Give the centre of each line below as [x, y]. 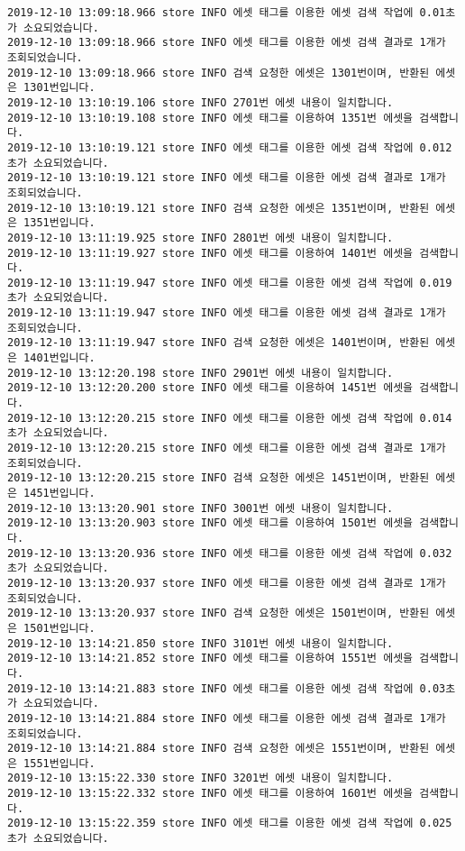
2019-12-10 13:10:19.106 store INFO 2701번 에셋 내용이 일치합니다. [201, 102]
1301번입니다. [59, 88]
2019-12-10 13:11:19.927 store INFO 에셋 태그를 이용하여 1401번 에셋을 [210, 253]
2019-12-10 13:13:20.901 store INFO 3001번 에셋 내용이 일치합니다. [201, 508]
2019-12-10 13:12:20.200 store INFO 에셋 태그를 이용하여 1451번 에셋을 [210, 388]
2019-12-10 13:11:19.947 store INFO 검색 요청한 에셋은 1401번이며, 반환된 [219, 343]
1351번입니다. [59, 223]
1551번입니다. [59, 763]
